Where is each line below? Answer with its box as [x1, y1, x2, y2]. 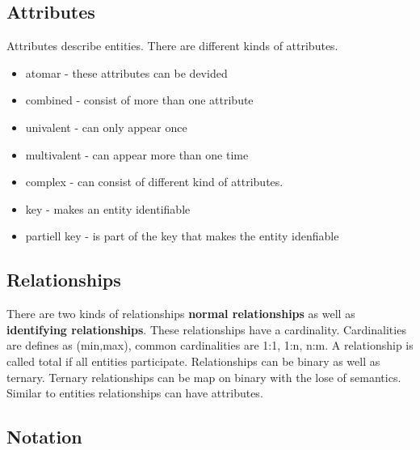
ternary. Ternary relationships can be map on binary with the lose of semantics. [6, 368, 401, 385]
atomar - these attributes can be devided [25, 64, 228, 81]
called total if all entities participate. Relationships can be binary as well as [6, 352, 380, 369]
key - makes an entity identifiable [25, 200, 191, 217]
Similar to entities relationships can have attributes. [6, 384, 263, 401]
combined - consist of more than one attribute [25, 91, 254, 108]
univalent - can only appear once [25, 118, 187, 135]
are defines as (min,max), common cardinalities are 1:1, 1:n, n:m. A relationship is [6, 337, 414, 354]
